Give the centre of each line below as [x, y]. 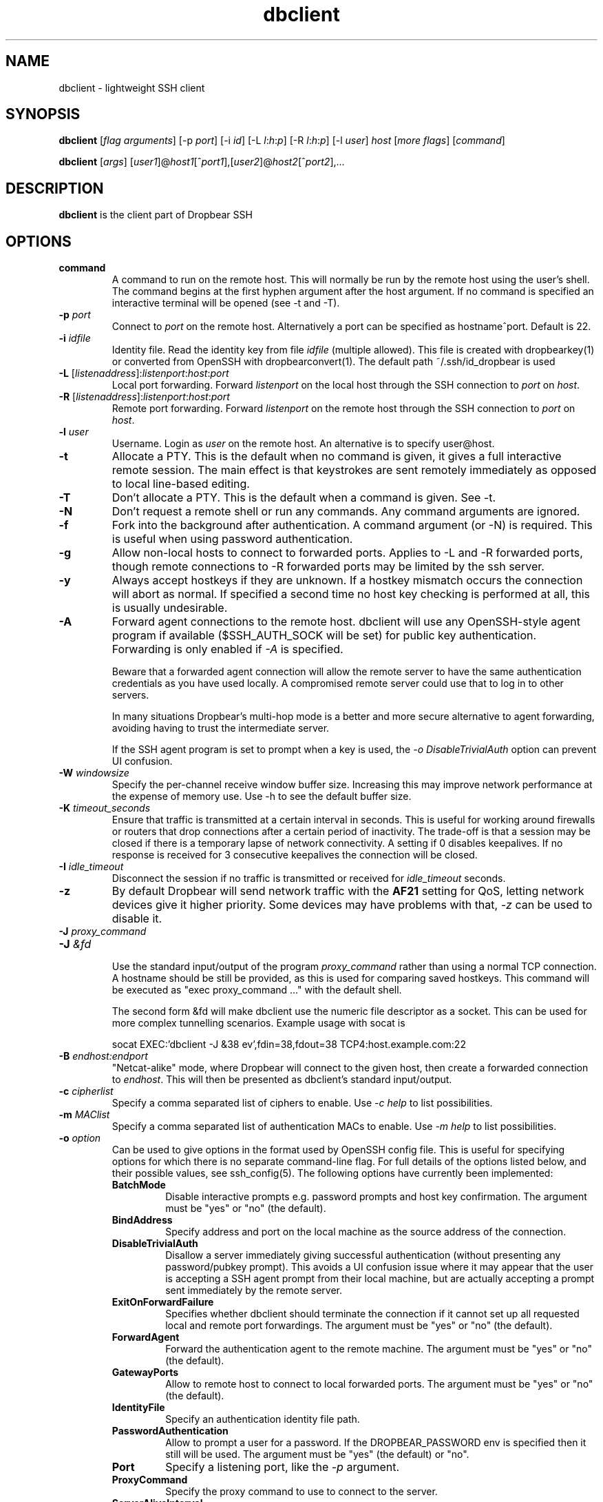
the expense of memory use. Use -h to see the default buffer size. [262, 796]
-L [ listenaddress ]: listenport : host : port [144, 373]
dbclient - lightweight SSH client [132, 88]
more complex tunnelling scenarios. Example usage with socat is [258, 1023]
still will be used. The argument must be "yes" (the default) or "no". [317, 1454]
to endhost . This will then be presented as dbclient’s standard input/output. [282, 1080]
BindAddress [142, 1220]
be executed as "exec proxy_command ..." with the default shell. [257, 990]
